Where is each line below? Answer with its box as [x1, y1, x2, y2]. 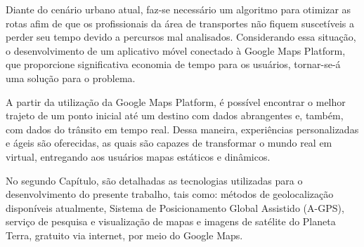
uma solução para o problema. [6, 70, 136, 85]
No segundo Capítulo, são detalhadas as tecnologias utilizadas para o [6, 173, 303, 187]
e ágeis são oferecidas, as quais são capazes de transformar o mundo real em [6, 135, 332, 150]
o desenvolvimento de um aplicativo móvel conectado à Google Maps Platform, [6, 43, 346, 58]
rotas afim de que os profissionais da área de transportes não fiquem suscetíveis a [6, 15, 354, 30]
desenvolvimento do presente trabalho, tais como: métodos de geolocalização [6, 187, 334, 201]
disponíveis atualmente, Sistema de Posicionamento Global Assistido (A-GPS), [6, 200, 344, 215]
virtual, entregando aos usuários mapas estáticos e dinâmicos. [6, 149, 271, 163]
